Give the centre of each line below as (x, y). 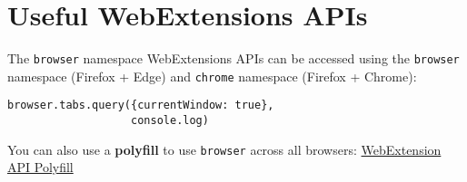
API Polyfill (40, 167)
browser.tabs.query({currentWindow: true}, (141, 105)
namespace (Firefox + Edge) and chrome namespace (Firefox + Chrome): (212, 76)
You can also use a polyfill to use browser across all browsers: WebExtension (224, 149)
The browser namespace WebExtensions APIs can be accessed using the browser (233, 58)
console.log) (170, 121)
